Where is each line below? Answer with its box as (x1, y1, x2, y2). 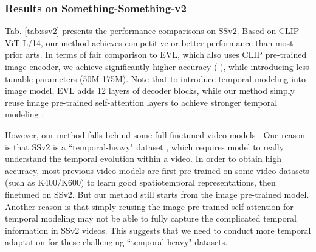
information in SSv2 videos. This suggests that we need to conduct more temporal (5, 223, 311, 236)
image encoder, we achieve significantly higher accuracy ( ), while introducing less (5, 60, 309, 72)
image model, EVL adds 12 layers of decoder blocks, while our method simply (5, 84, 295, 97)
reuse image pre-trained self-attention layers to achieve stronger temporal (5, 96, 278, 108)
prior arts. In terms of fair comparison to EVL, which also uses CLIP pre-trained (5, 48, 307, 61)
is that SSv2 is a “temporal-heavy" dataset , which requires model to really (5, 140, 284, 153)
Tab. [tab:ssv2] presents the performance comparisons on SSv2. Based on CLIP (5, 24, 300, 37)
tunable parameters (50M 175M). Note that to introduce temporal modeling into (5, 72, 306, 85)
